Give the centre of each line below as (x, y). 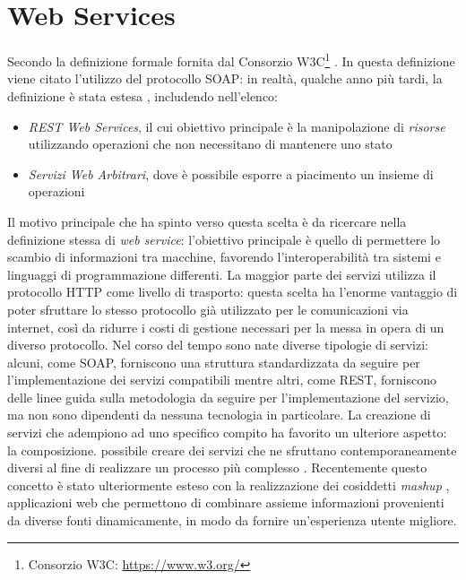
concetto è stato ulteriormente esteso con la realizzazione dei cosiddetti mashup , (229, 485)
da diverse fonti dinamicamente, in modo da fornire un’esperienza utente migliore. (232, 520)
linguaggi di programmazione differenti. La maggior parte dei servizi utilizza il (222, 274)
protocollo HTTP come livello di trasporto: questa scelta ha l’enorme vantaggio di (233, 292)
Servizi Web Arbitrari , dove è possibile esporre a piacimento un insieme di (231, 173)
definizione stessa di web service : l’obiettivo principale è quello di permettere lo (224, 239)
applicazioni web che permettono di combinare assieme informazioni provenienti (226, 502)
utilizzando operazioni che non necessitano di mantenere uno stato (210, 144)
